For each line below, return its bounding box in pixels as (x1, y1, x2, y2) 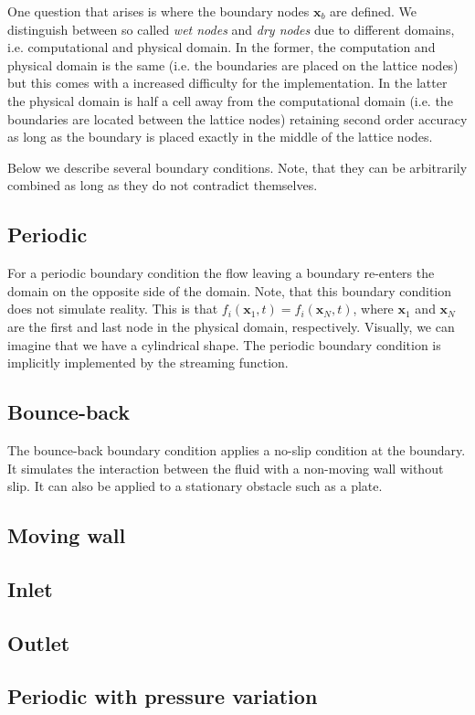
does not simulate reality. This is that (7, 299, 218, 318)
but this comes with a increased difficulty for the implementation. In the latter (7, 73, 448, 92)
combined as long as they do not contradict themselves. (7, 176, 318, 195)
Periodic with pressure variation (7, 682, 318, 710)
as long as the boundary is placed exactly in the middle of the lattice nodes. (7, 127, 433, 146)
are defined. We (330, 2, 417, 20)
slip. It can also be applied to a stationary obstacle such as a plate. (7, 476, 383, 496)
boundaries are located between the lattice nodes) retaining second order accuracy (7, 109, 468, 128)
